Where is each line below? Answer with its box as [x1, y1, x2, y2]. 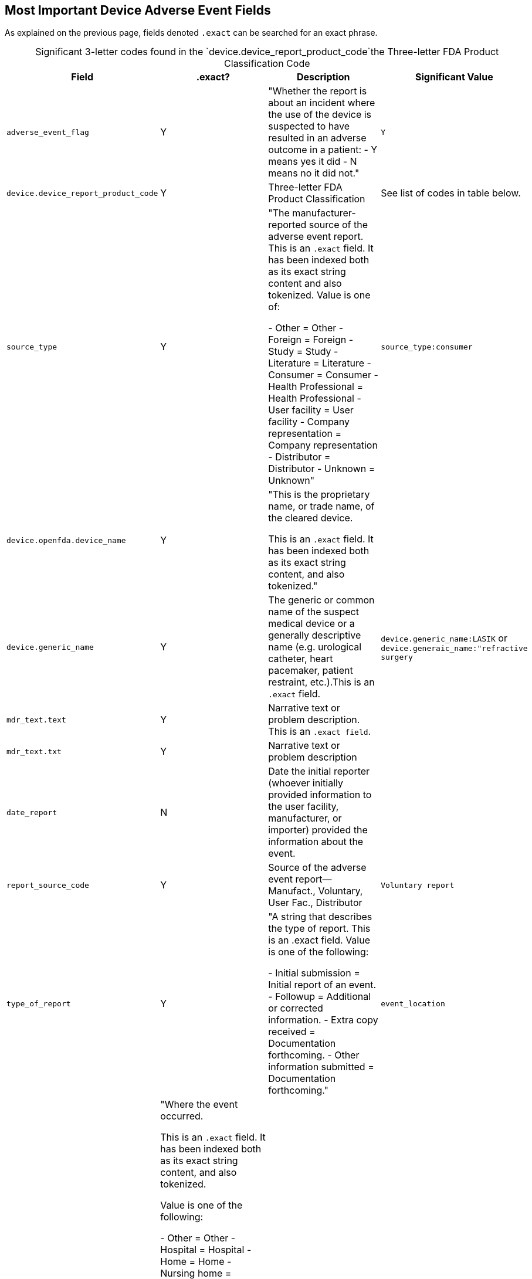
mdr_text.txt [6, 747, 62, 756]
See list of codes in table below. [381, 187, 521, 199]
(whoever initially [268, 777, 343, 789]
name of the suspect [268, 606, 359, 618]
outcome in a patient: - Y [268, 144, 378, 156]
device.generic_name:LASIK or [381, 632, 507, 644]
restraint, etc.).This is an [268, 676, 375, 688]
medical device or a [268, 618, 355, 630]
